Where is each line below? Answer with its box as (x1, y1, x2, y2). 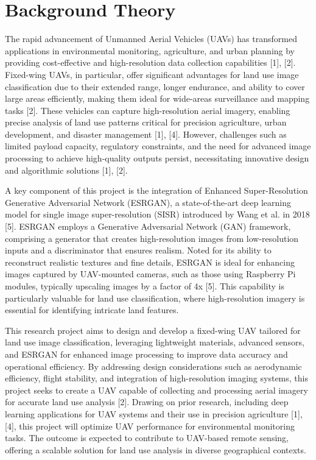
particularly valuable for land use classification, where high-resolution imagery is (5, 291, 305, 304)
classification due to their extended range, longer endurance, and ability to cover (5, 80, 305, 93)
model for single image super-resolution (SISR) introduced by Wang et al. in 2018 (5, 208, 310, 221)
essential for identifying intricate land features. (5, 303, 179, 316)
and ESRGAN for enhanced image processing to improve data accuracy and (5, 347, 288, 360)
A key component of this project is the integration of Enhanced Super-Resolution (5, 184, 308, 197)
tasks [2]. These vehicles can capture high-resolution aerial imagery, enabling (5, 104, 290, 116)
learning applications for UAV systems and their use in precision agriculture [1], (5, 407, 303, 420)
